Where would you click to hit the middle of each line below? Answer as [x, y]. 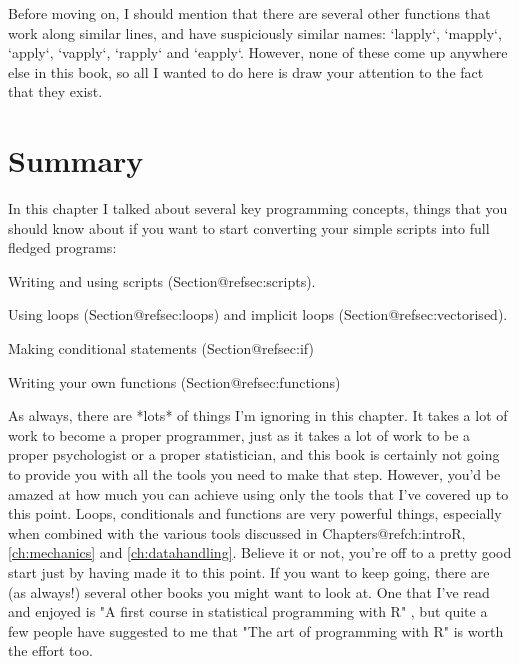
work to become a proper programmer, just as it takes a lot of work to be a [239, 434]
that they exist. [55, 91]
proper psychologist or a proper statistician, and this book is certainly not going [254, 454]
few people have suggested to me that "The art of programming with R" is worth [256, 630]
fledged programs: [62, 247]
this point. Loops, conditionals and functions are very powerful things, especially [255, 513]
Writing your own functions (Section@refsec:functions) [174, 381]
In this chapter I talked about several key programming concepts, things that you [258, 208]
